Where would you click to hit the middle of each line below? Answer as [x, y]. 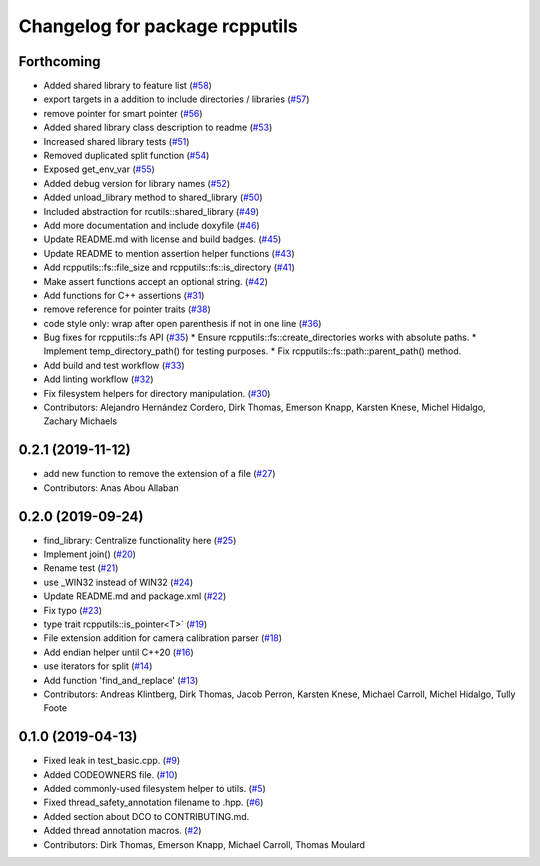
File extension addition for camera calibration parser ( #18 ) [163, 638]
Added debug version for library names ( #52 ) [136, 183]
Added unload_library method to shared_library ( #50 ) [153, 197]
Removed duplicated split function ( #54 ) [126, 156]
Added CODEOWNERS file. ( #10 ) [111, 774]
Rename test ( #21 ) [81, 568]
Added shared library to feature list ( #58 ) [127, 86]
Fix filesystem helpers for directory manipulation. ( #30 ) [157, 393]
